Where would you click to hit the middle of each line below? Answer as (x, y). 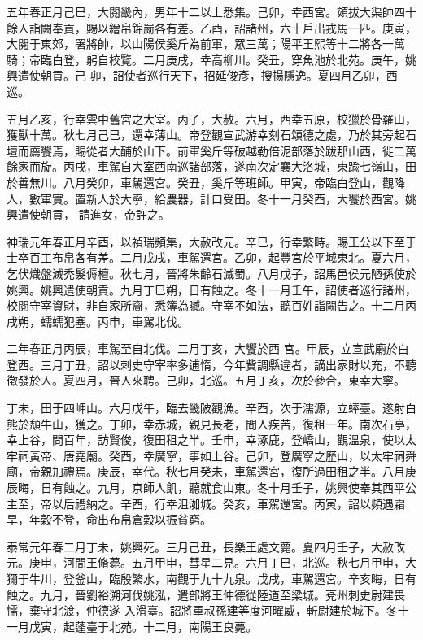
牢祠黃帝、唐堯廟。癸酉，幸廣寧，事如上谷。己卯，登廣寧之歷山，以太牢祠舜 (211, 455)
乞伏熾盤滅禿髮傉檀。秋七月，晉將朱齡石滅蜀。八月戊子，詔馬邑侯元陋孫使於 (211, 273)
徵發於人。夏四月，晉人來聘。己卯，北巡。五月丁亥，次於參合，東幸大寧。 (206, 380)
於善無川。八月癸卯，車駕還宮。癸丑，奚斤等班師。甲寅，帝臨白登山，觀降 (206, 182)
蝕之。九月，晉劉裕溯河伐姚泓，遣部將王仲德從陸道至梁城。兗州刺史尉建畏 (206, 594)
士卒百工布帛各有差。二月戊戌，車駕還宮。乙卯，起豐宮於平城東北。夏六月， (211, 257)
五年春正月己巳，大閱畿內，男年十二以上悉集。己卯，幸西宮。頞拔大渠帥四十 (211, 11)
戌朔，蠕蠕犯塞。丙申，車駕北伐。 (98, 321)
